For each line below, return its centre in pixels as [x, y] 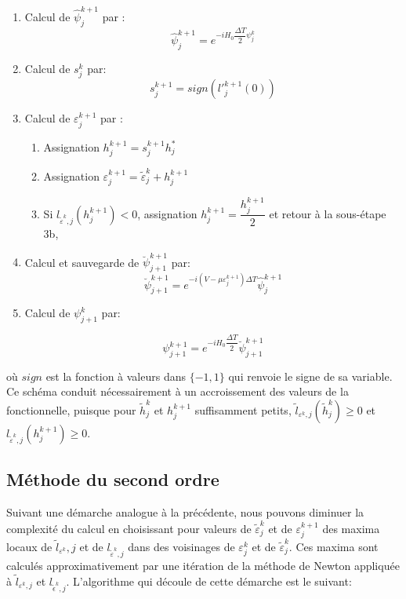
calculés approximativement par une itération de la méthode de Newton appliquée [203, 565]
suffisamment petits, [243, 410]
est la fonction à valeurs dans [116, 376]
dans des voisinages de [181, 546]
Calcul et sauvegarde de [82, 262]
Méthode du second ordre [113, 479]
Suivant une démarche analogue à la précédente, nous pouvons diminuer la [185, 512]
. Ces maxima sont [333, 546]
